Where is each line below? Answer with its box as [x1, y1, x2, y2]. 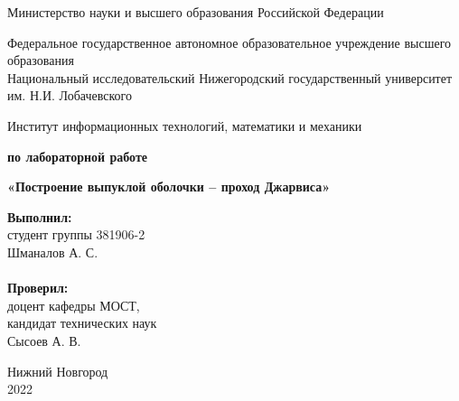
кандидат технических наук [7, 313, 157, 332]
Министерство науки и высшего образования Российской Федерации [7, 3, 384, 21]
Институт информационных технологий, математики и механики [7, 116, 362, 135]
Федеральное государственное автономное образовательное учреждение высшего [7, 33, 452, 51]
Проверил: [7, 278, 69, 297]
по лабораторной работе [7, 146, 148, 165]
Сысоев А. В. [7, 331, 81, 350]
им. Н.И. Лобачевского [7, 86, 132, 105]
